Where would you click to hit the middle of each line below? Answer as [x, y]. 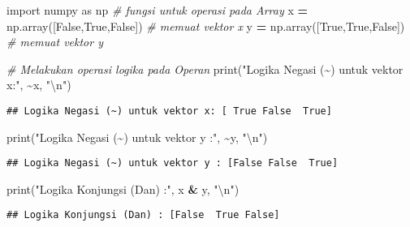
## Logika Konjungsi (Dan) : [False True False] [143, 215]
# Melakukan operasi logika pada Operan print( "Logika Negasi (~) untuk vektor [205, 69]
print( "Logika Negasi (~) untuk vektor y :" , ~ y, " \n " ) [137, 137]
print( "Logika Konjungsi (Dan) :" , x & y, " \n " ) [123, 188]
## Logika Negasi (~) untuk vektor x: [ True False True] [169, 111]
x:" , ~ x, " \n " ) [39, 85]
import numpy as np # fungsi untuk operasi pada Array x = [157, 10]
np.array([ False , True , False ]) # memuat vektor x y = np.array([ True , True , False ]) [206, 26]
